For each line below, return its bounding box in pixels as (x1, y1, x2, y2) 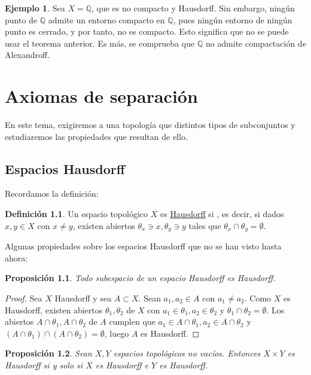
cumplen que (109, 315, 155, 328)
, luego (104, 327, 129, 339)
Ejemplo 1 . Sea (5, 2, 65, 14)
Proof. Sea (5, 291, 42, 304)
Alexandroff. (5, 48, 50, 61)
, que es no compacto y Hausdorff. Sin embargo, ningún (91, 2, 295, 14)
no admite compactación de (205, 36, 306, 49)
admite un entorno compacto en (48, 13, 165, 26)
